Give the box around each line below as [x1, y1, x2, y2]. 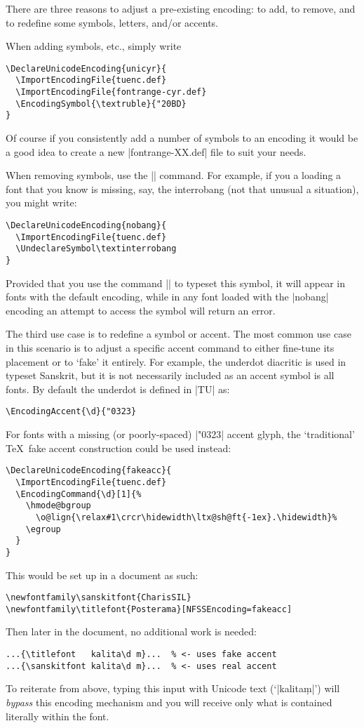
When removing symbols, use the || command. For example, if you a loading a [6, 168, 342, 183]
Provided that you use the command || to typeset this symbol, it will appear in [6, 275, 345, 290]
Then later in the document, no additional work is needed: [6, 624, 257, 639]
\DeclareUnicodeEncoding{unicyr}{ [6, 63, 167, 74]
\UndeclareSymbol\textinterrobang [15, 244, 177, 254]
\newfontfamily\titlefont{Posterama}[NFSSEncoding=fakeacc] [6, 604, 292, 614]
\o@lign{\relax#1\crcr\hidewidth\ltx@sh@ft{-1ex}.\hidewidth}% [35, 512, 337, 522]
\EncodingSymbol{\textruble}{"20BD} [15, 98, 187, 109]
